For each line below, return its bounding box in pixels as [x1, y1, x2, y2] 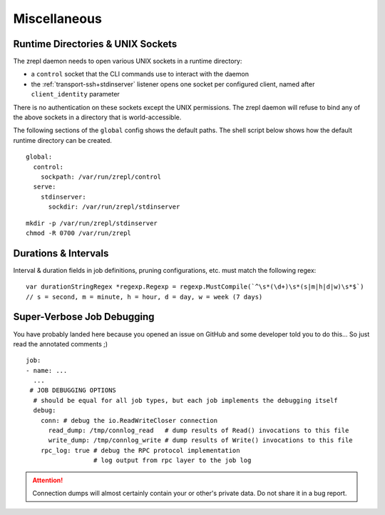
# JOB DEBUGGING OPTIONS [29, 386, 117, 394]
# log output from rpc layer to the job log [93, 456, 252, 464]
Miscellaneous [13, 11, 103, 26]
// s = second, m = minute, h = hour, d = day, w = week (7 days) [26, 293, 263, 301]
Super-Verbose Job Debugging [13, 311, 155, 323]
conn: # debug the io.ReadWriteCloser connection [40, 416, 217, 424]
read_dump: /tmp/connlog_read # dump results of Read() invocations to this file [48, 426, 349, 435]
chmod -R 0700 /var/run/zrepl [26, 229, 132, 237]
